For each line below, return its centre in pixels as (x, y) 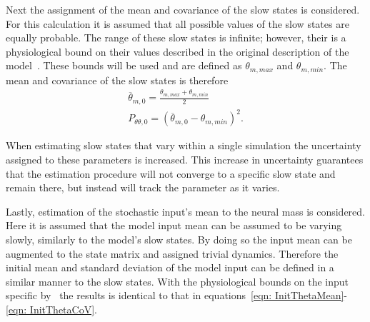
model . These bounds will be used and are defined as (124, 65)
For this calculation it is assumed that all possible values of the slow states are (177, 23)
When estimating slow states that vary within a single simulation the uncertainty (184, 145)
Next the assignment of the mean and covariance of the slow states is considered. (183, 9)
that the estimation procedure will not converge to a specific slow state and (171, 173)
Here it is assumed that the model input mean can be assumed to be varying (174, 225)
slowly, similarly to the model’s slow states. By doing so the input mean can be (179, 239)
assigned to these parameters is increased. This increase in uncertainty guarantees (185, 159)
